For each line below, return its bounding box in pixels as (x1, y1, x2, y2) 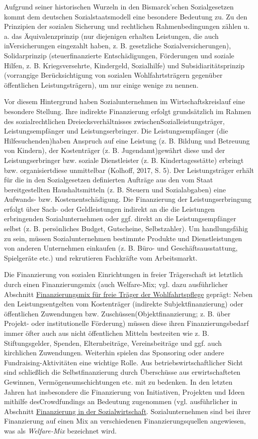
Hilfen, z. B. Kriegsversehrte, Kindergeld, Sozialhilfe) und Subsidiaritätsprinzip (4, 60, 245, 70)
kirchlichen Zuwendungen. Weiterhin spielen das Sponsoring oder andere (4, 347, 224, 358)
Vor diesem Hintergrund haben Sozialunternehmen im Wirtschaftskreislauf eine (4, 96, 245, 107)
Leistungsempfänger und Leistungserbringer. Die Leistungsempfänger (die (4, 126, 228, 136)
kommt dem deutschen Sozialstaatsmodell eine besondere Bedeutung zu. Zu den (4, 11, 248, 21)
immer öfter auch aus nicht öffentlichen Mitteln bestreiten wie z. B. (4, 328, 209, 338)
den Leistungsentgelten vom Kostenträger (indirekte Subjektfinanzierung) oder (4, 298, 244, 309)
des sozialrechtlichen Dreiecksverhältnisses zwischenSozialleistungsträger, (4, 116, 225, 126)
